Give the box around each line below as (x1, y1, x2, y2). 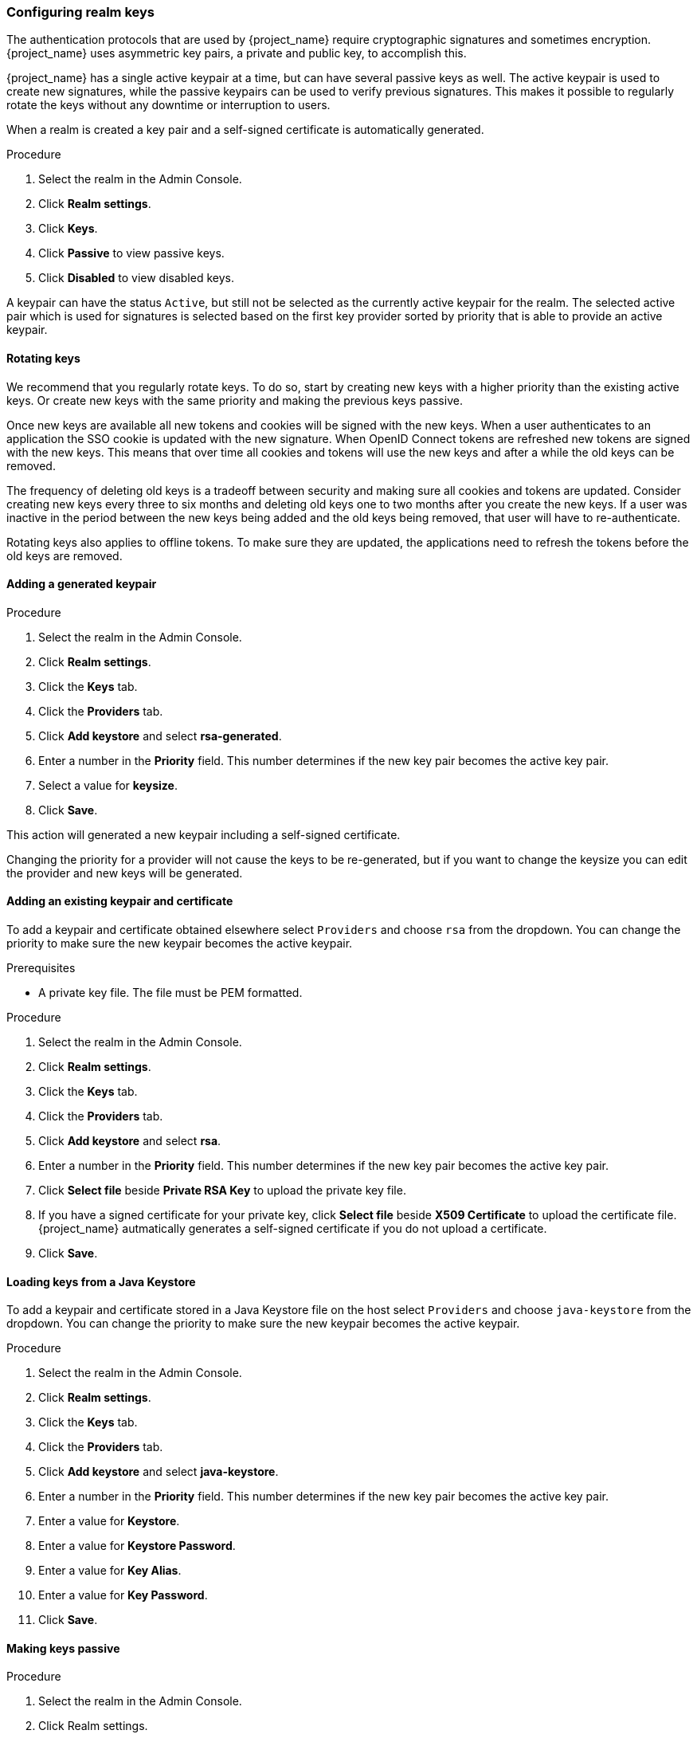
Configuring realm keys (6, 4, 155, 20)
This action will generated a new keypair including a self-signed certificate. (6, 827, 401, 842)
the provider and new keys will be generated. (6, 865, 243, 880)
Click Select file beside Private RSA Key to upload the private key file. (38, 1183, 406, 1198)
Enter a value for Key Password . (38, 1588, 208, 1603)
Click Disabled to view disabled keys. (38, 271, 234, 285)
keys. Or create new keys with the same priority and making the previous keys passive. (6, 393, 463, 407)
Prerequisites (6, 961, 76, 975)
